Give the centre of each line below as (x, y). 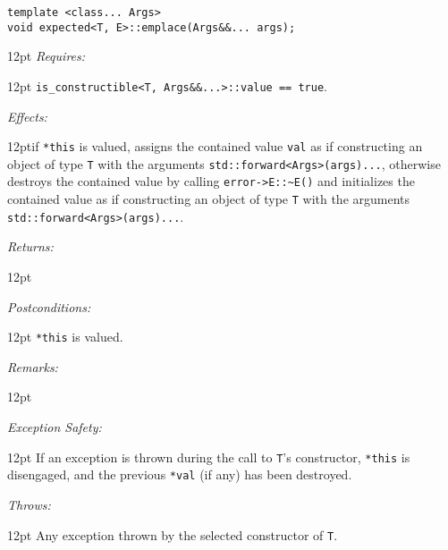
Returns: (30, 246)
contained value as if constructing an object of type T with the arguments (209, 199)
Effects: (27, 116)
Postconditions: (49, 306)
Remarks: (33, 366)
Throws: (29, 504)
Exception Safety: (55, 427)
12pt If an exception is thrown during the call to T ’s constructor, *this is (209, 457)
